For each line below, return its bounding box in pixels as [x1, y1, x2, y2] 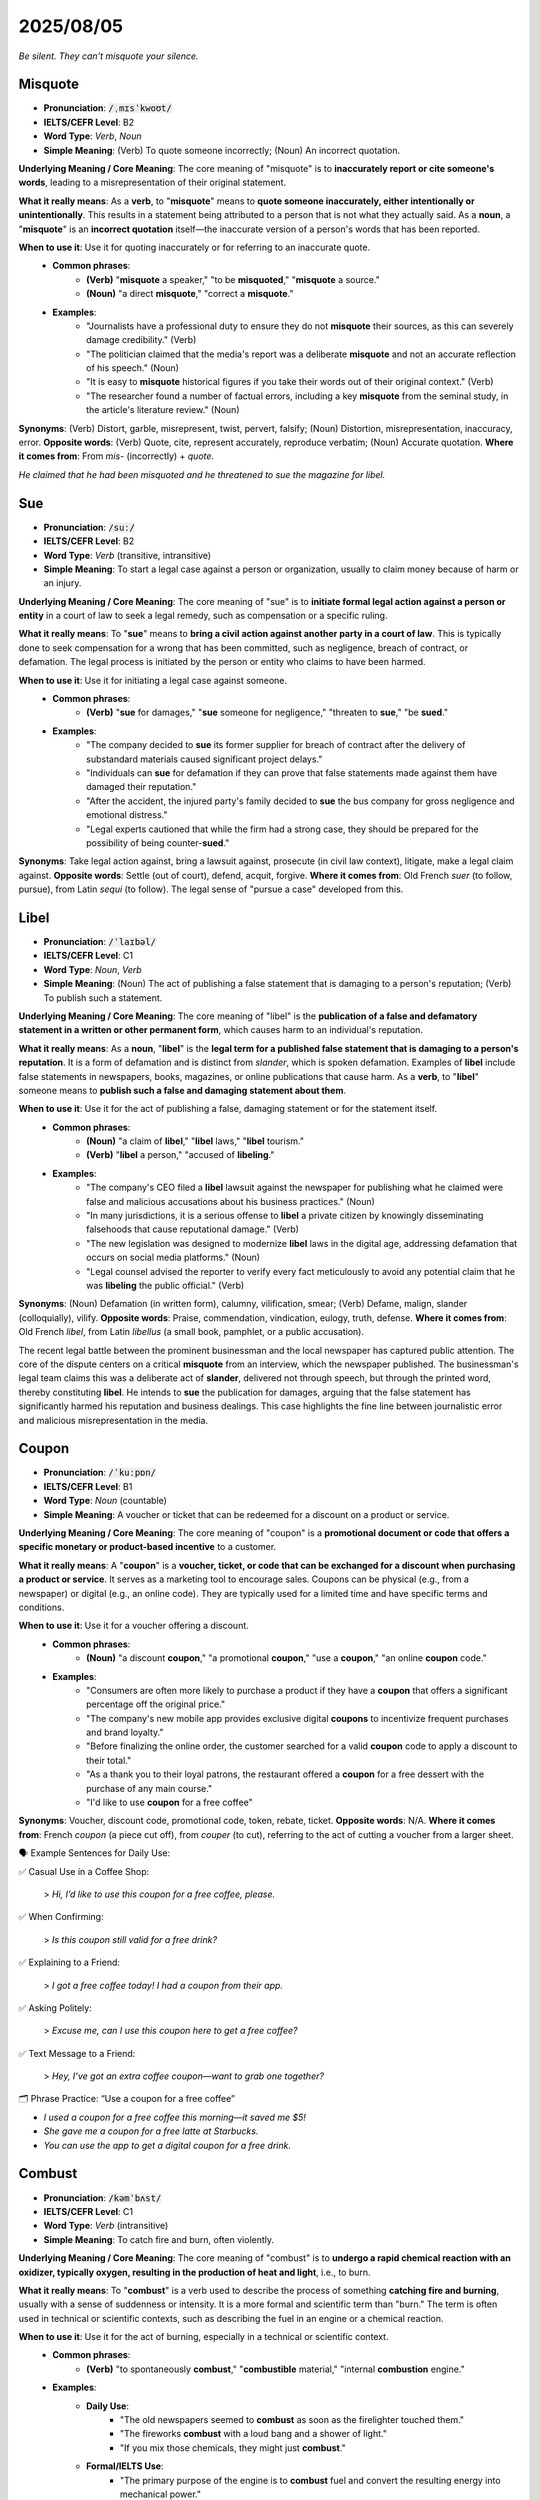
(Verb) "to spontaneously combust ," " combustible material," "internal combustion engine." [86, 2363, 465, 2375]
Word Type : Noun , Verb [43, 963, 142, 975]
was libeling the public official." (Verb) [86, 1280, 245, 1291]
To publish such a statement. [43, 991, 163, 1004]
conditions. [18, 1601, 65, 1613]
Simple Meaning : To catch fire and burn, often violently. [43, 2233, 275, 2245]
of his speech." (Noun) [86, 362, 180, 374]
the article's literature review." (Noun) [86, 404, 240, 416]
